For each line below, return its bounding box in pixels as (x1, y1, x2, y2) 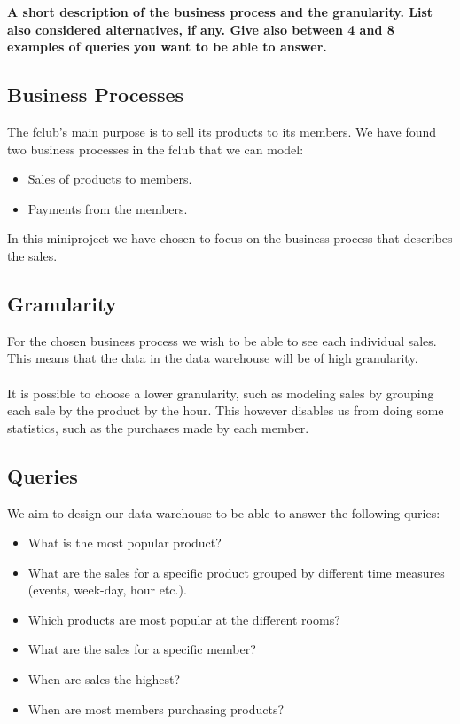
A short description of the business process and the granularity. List (7, 3, 433, 20)
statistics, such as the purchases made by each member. (7, 418, 309, 437)
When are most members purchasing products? (27, 699, 285, 718)
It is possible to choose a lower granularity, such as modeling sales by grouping (7, 383, 434, 402)
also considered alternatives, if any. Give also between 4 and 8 (7, 20, 394, 38)
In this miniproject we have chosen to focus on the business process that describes (7, 229, 453, 248)
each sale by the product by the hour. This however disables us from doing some (7, 401, 444, 420)
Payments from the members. (27, 199, 188, 217)
